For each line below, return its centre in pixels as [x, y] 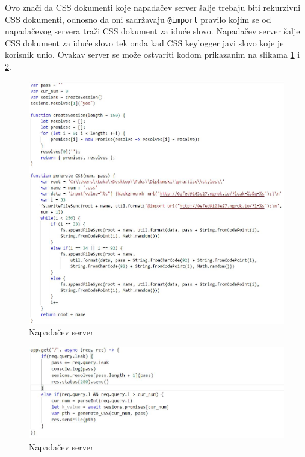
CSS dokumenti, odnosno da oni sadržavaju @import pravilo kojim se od [138, 19]
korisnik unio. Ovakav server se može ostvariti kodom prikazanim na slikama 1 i [152, 54]
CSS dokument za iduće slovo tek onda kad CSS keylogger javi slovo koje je [144, 42]
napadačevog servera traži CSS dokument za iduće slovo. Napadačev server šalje [152, 31]
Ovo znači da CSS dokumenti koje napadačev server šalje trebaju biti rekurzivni [153, 7]
